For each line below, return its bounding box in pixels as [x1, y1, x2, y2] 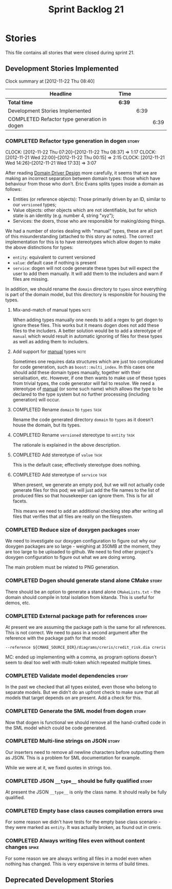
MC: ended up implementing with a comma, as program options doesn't [5, 653, 157, 660]
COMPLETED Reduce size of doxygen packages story [5, 526, 140, 533]
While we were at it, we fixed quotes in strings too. [5, 764, 112, 770]
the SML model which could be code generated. [5, 725, 107, 731]
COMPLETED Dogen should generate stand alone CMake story [5, 577, 162, 584]
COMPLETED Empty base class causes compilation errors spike [5, 807, 164, 815]
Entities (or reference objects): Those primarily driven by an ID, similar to [12, 196, 166, 202]
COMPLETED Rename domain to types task [12, 407, 102, 413]
